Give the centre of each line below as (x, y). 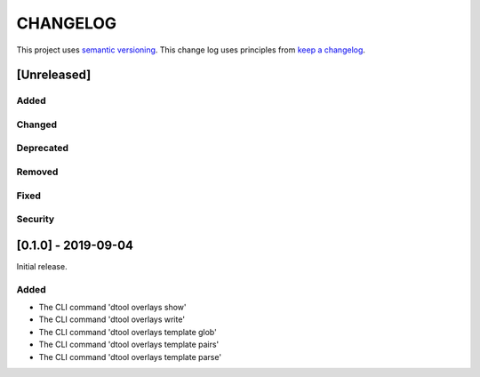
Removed (37, 172)
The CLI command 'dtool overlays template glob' (128, 332)
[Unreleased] (54, 75)
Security (36, 220)
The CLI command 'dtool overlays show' (112, 307)
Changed (37, 124)
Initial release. (42, 266)
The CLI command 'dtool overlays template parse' (130, 357)
